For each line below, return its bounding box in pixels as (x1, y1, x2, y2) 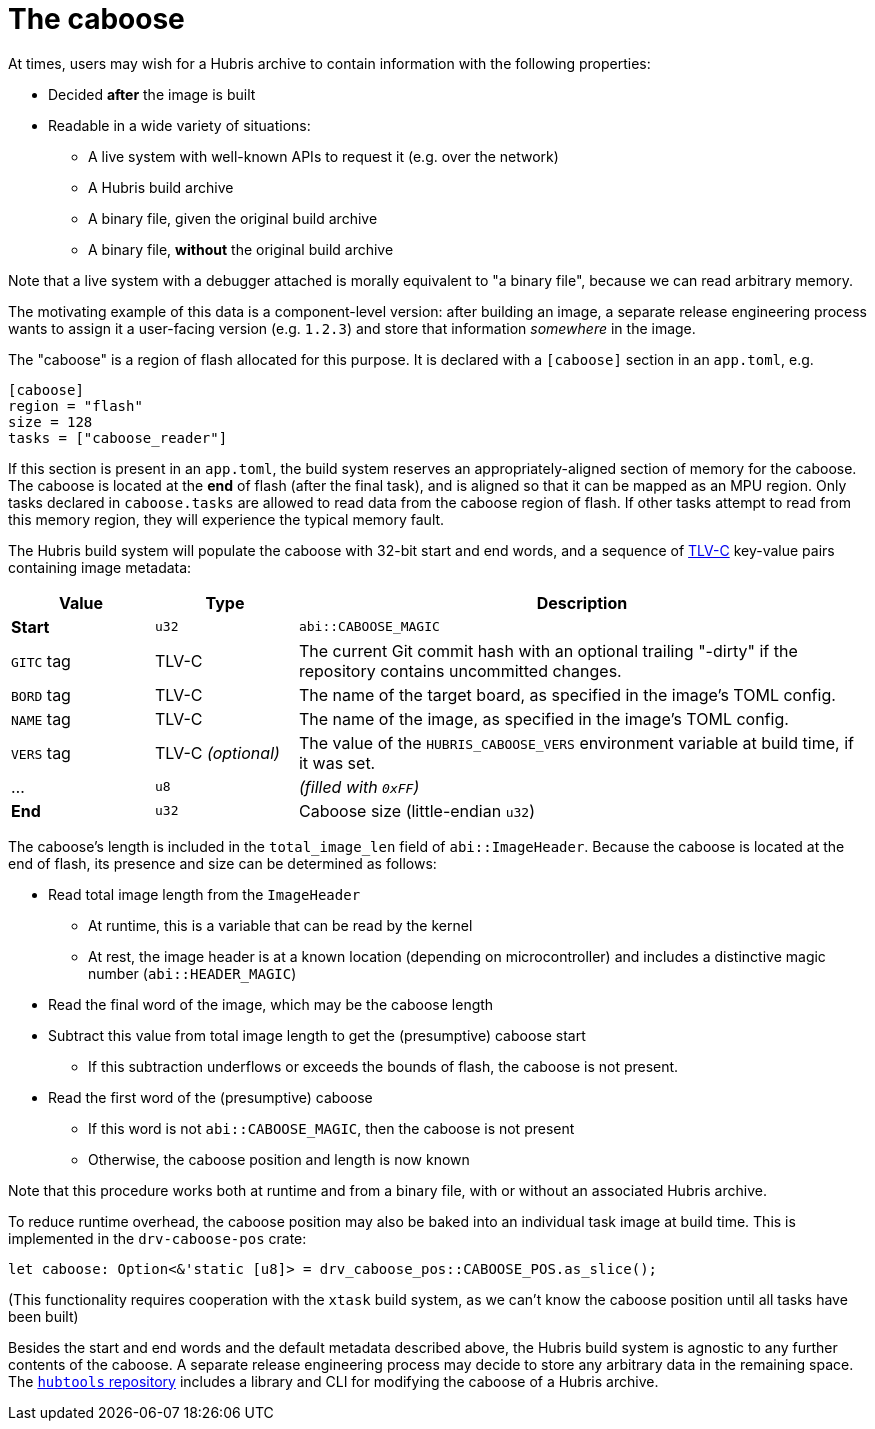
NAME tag (11, 708, 71, 729)
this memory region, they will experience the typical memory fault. (8, 510, 445, 528)
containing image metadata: (8, 558, 192, 576)
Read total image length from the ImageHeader (48, 885, 361, 903)
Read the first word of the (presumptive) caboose (48, 1088, 373, 1106)
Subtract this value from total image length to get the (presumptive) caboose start (48, 1026, 586, 1044)
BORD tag (11, 684, 71, 705)
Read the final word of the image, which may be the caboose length (48, 995, 494, 1013)
